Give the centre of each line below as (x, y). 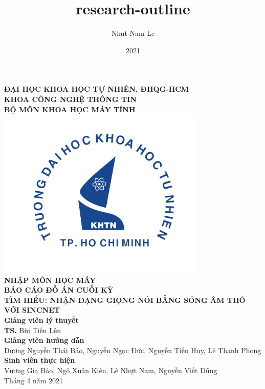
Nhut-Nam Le (133, 33)
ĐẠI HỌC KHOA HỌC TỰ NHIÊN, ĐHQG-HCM (97, 89)
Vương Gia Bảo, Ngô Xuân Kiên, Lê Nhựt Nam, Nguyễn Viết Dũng (111, 370)
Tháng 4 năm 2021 (34, 380)
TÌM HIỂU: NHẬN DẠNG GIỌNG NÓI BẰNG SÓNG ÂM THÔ (125, 300)
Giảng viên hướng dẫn (44, 340)
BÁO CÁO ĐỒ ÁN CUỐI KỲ (59, 290)
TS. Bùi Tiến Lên (32, 330)
